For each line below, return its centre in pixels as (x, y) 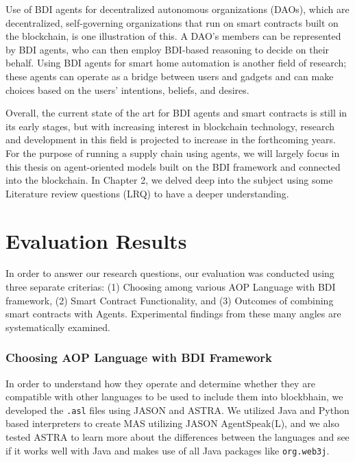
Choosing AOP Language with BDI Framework (139, 357)
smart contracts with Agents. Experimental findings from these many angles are (173, 314)
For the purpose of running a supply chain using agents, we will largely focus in (173, 153)
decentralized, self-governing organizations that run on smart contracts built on (172, 22)
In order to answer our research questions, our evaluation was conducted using (170, 273)
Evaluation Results (96, 240)
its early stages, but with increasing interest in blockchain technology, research (170, 126)
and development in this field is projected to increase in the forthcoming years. (171, 139)
